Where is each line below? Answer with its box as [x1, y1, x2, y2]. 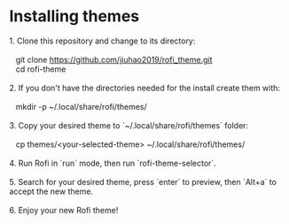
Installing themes [9, 6, 140, 27]
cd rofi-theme [15, 64, 66, 74]
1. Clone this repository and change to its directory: [9, 35, 196, 46]
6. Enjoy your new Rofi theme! [9, 205, 119, 215]
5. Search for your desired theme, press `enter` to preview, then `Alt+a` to [9, 176, 277, 187]
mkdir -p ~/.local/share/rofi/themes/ [15, 101, 148, 112]
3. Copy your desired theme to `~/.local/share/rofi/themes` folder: [9, 120, 249, 130]
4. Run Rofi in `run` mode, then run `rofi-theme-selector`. [9, 158, 217, 168]
